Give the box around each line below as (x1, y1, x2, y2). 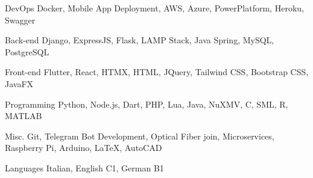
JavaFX (5, 77, 34, 90)
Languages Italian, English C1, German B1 (5, 161, 164, 174)
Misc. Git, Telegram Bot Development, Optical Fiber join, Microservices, (5, 129, 274, 142)
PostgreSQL (5, 45, 49, 58)
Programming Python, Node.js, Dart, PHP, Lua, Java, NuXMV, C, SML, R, (5, 97, 288, 110)
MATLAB (5, 109, 42, 122)
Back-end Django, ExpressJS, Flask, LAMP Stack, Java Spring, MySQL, (5, 34, 274, 46)
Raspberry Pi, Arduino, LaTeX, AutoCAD (5, 141, 162, 154)
